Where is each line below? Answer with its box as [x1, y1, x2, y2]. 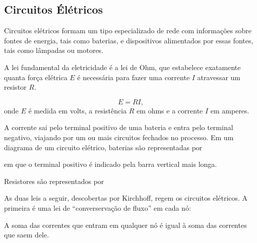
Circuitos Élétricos [4, 2, 103, 17]
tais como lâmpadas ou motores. [4, 45, 104, 55]
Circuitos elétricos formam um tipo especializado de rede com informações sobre [4, 25, 251, 36]
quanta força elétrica [4, 72, 68, 82]
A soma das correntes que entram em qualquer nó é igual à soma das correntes [4, 219, 247, 230]
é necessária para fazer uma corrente [77, 72, 190, 82]
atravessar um [197, 72, 241, 82]
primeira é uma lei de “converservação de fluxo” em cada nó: [4, 202, 191, 213]
